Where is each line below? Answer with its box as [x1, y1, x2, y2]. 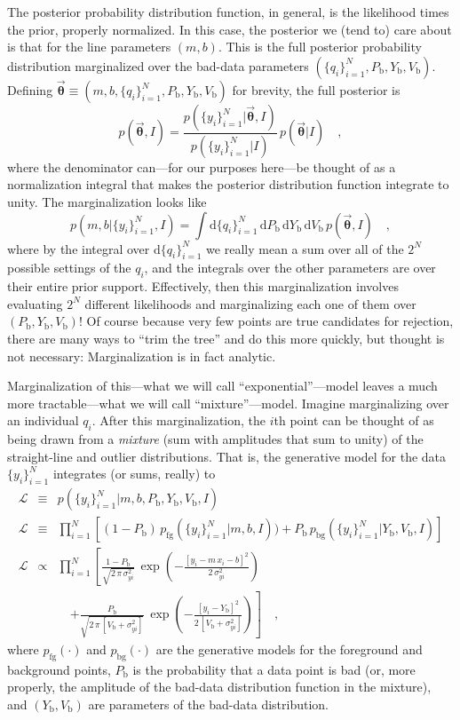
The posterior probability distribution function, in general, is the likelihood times [7, 3, 449, 20]
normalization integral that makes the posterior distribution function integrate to [7, 175, 449, 194]
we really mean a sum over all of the [206, 239, 404, 257]
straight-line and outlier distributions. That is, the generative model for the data [7, 447, 447, 465]
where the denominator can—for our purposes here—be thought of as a [7, 157, 396, 176]
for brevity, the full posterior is [232, 81, 401, 99]
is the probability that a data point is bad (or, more [132, 660, 416, 678]
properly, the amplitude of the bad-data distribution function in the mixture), [7, 677, 432, 696]
